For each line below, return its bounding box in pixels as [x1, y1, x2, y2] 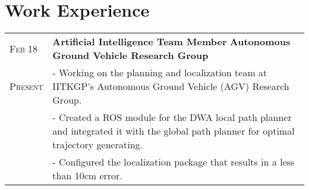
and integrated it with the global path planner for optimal [52, 124, 295, 138]
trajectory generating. [52, 138, 143, 152]
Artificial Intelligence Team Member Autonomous [52, 35, 291, 49]
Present [10, 79, 43, 94]
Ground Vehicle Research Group [52, 48, 209, 63]
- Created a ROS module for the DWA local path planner [52, 110, 292, 124]
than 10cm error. [52, 169, 122, 183]
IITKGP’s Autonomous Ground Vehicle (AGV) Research [52, 79, 289, 94]
